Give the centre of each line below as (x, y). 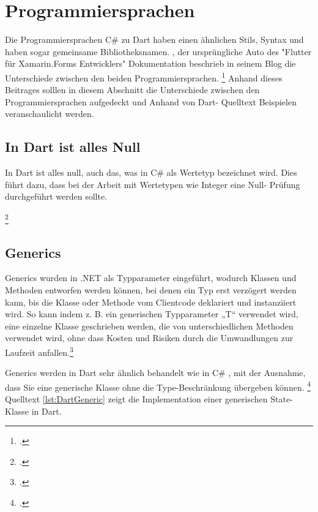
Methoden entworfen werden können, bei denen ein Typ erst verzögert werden (151, 289)
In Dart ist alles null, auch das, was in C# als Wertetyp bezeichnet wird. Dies (151, 172)
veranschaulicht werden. (50, 114)
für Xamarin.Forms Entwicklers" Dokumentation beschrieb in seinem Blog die (150, 63)
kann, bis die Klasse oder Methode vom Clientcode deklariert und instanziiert (151, 302)
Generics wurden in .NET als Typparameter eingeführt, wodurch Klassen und (151, 278)
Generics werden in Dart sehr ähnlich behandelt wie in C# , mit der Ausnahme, (155, 373)
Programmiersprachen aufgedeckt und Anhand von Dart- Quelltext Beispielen (151, 101)
